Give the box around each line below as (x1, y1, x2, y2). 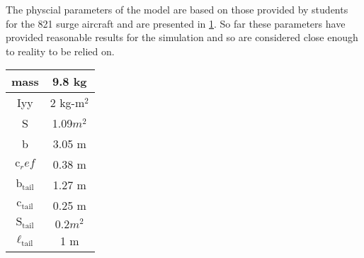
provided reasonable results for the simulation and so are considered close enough (6, 30, 358, 45)
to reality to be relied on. (6, 43, 115, 58)
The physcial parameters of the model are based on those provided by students (6, 2, 348, 16)
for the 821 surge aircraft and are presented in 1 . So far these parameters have (6, 16, 346, 30)
